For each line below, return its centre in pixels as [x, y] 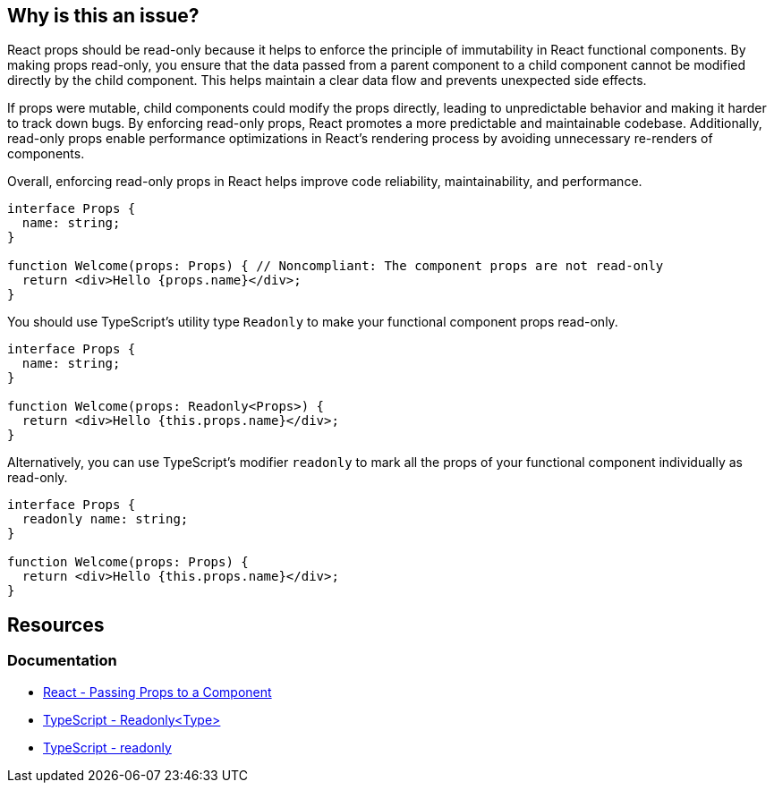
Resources [56, 624]
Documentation [62, 661]
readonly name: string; [105, 519]
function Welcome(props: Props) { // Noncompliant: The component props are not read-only [336, 266]
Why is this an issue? [103, 16]
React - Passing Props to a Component [157, 692]
